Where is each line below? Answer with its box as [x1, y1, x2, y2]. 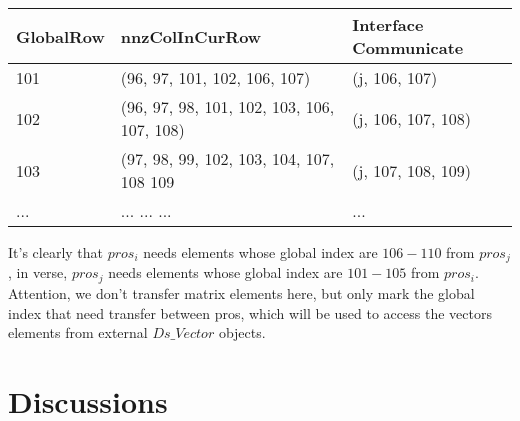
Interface [352, 13, 424, 36]
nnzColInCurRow [120, 24, 262, 48]
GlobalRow [16, 24, 105, 48]
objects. [218, 322, 266, 343]
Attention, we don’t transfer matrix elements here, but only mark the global [8, 282, 475, 303]
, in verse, [8, 262, 68, 283]
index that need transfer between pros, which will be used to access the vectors [8, 302, 492, 323]
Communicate [352, 36, 464, 59]
